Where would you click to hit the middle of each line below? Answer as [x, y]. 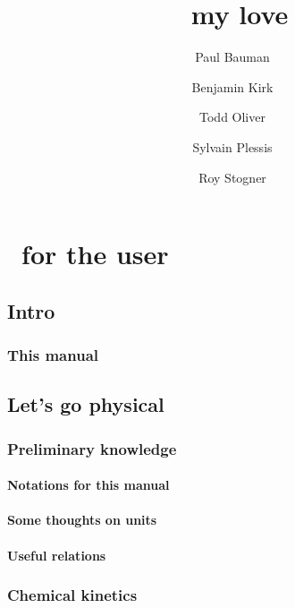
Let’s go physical [86, 404]
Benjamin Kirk [232, 86]
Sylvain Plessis [232, 146]
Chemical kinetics [72, 595]
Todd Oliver [232, 117]
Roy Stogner [232, 177]
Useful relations [57, 555]
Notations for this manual [88, 485]
